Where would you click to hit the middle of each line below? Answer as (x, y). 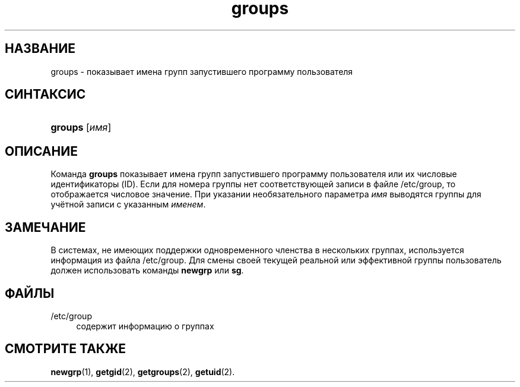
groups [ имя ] (81, 128)
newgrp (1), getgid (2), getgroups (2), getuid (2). (143, 372)
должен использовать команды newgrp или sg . (147, 270)
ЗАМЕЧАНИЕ (45, 227)
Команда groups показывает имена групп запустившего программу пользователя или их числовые (254, 174)
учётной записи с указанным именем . (128, 204)
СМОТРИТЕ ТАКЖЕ (66, 349)
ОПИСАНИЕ (41, 151)
